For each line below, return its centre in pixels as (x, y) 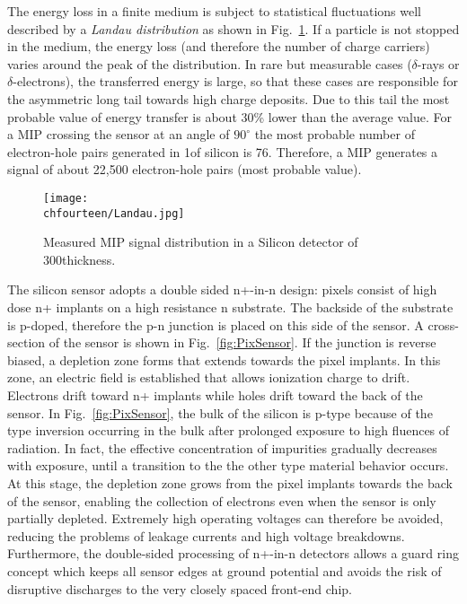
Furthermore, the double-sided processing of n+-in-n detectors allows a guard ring (233, 553)
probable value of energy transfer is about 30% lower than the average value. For (229, 116)
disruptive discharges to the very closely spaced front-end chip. (180, 588)
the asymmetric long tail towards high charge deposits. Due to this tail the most (229, 98)
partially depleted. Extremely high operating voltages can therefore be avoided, (225, 518)
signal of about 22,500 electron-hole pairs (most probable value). (185, 169)
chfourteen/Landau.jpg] (114, 213)
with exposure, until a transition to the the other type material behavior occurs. (228, 465)
